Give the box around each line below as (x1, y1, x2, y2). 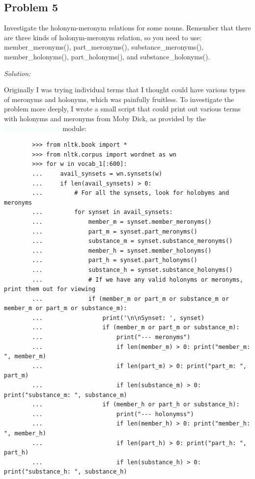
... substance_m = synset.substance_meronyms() (32, 238, 233, 245)
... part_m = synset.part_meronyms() (32, 228, 198, 235)
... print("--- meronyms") (32, 334, 191, 341)
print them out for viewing (4, 286, 96, 293)
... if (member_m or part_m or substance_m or (32, 295, 229, 302)
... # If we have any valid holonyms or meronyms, (32, 276, 243, 283)
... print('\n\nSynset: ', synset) (32, 314, 205, 321)
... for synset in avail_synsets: (32, 209, 173, 216)
